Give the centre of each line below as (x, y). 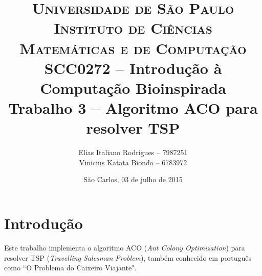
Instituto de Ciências (133, 28)
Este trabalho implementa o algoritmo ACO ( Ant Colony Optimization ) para (125, 247)
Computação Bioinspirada (133, 87)
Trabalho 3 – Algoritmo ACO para (133, 108)
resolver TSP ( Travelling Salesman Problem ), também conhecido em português (128, 257)
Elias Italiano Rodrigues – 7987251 (133, 152)
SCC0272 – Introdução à (133, 68)
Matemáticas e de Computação (133, 48)
